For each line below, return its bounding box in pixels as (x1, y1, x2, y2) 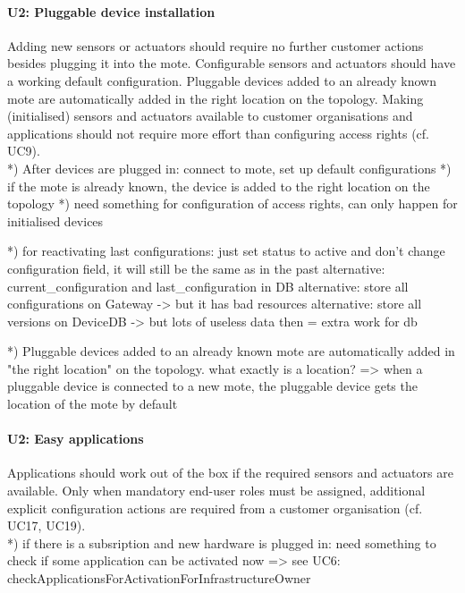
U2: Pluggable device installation (7, 2, 216, 21)
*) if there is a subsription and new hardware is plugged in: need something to (7, 533, 436, 552)
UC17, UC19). (7, 516, 86, 535)
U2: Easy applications (7, 429, 144, 448)
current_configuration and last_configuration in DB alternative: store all (7, 276, 409, 295)
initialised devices (7, 211, 104, 230)
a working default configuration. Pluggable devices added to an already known (7, 71, 436, 89)
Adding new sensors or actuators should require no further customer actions (7, 36, 424, 55)
